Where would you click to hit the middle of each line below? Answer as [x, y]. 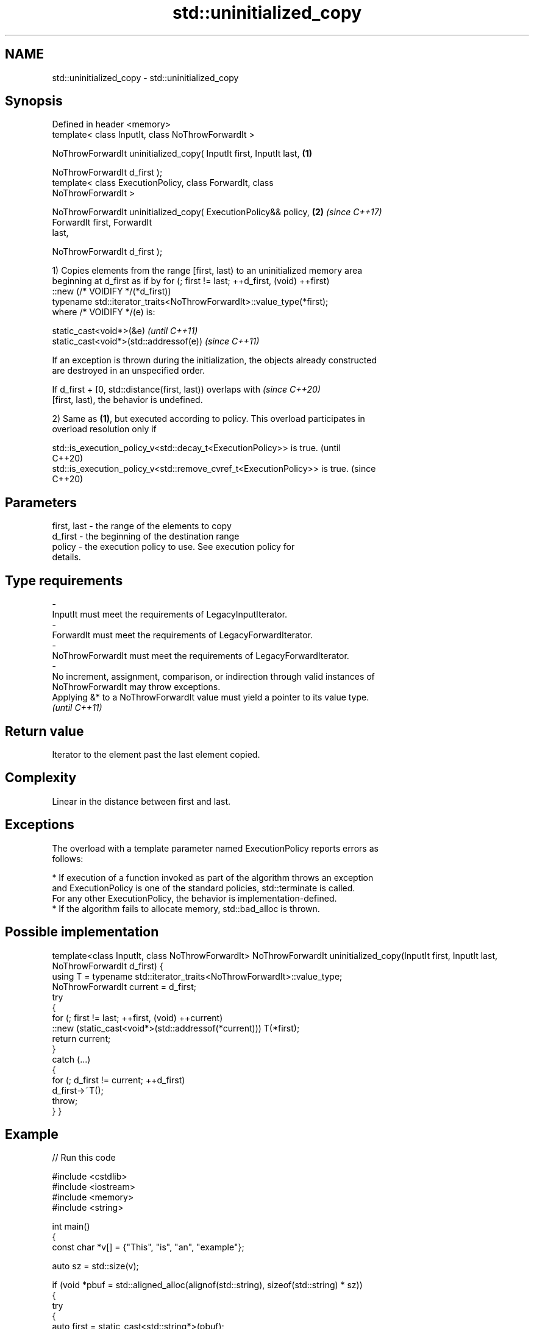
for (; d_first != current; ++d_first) [119, 1080]
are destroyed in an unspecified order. [129, 371]
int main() [71, 1227]
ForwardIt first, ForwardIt [102, 223]
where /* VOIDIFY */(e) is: [104, 312]
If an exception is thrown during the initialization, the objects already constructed [215, 360]
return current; [81, 1038]
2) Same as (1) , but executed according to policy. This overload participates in [208, 419]
